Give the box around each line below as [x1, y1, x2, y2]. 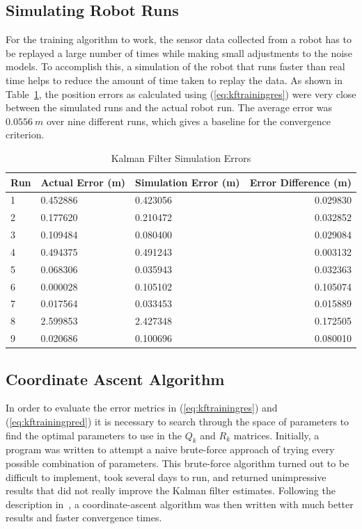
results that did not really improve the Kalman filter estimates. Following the [6, 483, 336, 498]
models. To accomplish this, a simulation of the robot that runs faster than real [6, 59, 345, 74]
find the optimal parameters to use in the [6, 428, 182, 442]
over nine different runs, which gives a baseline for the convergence [46, 113, 331, 128]
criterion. [6, 127, 45, 142]
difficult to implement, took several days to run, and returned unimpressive [6, 469, 326, 484]
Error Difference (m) [249, 174, 352, 189]
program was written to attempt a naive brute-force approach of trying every [6, 442, 335, 457]
